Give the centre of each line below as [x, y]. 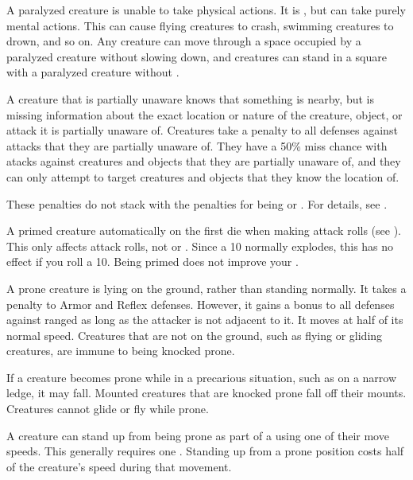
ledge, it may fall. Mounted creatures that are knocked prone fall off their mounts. [206, 393]
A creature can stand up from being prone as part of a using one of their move [198, 435]
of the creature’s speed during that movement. [119, 466]
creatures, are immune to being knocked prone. [121, 351]
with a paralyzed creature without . [93, 72]
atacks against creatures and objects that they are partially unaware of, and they [204, 161]
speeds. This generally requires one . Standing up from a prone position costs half [205, 451]
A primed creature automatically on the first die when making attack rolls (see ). [204, 230]
